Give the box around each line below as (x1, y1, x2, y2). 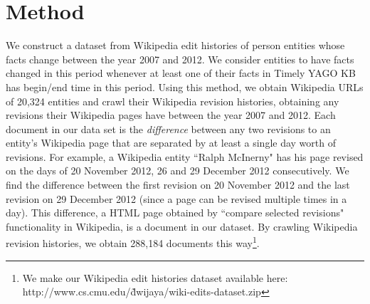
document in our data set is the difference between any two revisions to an (6, 121, 331, 136)
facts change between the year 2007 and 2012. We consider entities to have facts (6, 51, 354, 66)
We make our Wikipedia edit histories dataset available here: (22, 270, 288, 285)
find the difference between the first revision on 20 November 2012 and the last (6, 177, 350, 192)
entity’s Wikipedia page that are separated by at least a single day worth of (6, 135, 336, 150)
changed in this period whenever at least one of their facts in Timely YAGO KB (6, 65, 356, 80)
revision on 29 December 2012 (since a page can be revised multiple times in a (6, 191, 347, 206)
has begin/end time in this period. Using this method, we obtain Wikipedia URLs (6, 79, 364, 94)
